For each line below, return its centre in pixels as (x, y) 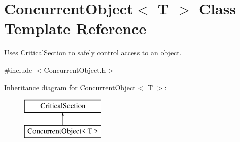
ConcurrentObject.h (75, 69)
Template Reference (75, 28)
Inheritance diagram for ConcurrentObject (70, 87)
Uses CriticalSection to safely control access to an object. (93, 53)
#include (18, 69)
